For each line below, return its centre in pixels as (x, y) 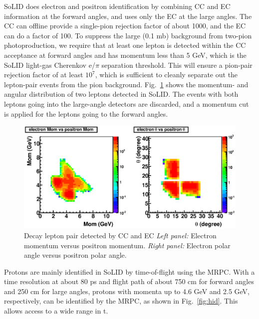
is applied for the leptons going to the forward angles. (86, 113)
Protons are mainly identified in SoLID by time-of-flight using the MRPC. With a (129, 271)
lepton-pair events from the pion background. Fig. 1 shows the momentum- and (126, 84)
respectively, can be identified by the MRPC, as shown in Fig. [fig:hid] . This (121, 301)
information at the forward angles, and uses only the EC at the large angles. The (128, 16)
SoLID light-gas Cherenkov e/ (50, 65)
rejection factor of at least (44, 75)
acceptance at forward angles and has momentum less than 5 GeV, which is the (125, 55)
